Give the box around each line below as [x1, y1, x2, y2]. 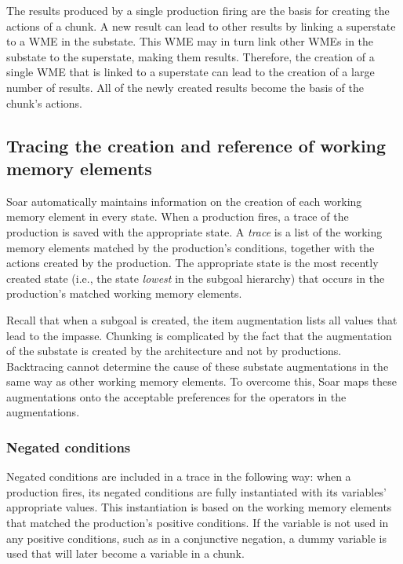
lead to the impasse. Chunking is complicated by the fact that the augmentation [6, 327, 392, 343]
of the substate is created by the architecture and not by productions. [6, 342, 342, 359]
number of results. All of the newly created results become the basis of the [6, 79, 364, 95]
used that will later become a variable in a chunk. [6, 545, 245, 562]
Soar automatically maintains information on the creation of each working [6, 192, 362, 209]
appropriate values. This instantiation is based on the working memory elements [6, 499, 392, 515]
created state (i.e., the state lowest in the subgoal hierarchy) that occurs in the [6, 269, 385, 286]
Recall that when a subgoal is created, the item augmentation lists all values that [6, 311, 398, 328]
